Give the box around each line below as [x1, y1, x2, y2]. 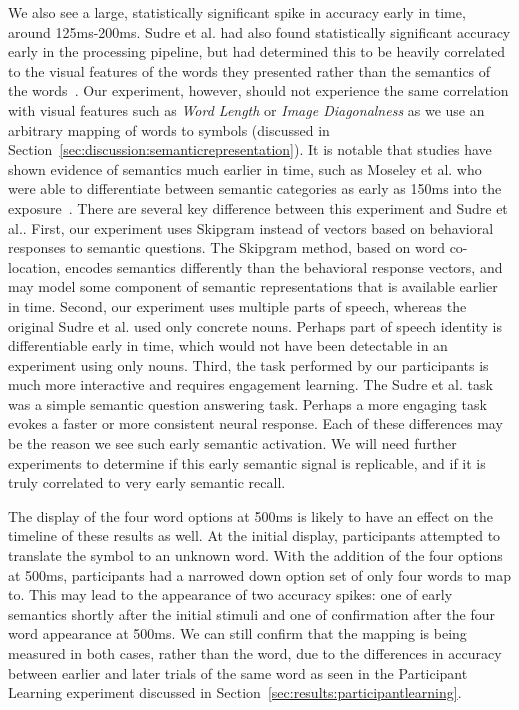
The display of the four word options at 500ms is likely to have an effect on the [8, 505, 493, 526]
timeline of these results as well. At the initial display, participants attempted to [8, 525, 501, 546]
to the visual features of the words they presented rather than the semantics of [8, 60, 491, 81]
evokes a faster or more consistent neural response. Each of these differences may [8, 413, 503, 434]
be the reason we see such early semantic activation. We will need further [8, 433, 457, 454]
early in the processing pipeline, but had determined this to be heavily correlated [8, 41, 506, 62]
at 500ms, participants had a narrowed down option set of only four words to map [8, 564, 511, 585]
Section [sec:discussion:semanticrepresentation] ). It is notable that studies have [8, 139, 492, 160]
